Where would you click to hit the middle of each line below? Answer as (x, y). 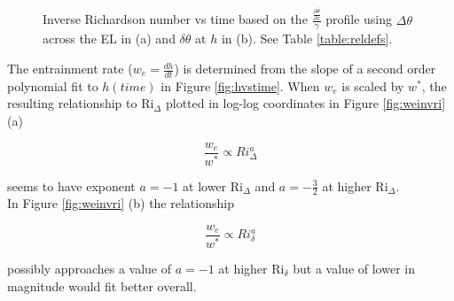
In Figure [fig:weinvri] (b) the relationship (121, 203)
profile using (359, 19)
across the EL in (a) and (109, 39)
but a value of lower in (354, 268)
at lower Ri (213, 185)
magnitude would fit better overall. (102, 286)
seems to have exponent (71, 185)
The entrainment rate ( (70, 69)
